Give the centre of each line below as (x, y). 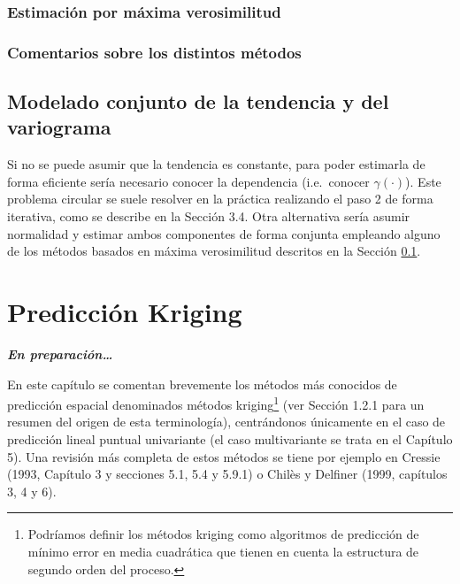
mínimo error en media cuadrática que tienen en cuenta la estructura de (223, 551)
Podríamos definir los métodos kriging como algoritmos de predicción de (223, 534)
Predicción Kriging (125, 312)
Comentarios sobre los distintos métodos (154, 52)
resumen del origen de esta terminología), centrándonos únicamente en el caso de (226, 422)
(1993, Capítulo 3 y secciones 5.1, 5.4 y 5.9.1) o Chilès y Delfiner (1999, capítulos (227, 474)
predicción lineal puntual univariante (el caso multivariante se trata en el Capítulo (230, 439)
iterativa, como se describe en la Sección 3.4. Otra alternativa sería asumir (209, 216)
